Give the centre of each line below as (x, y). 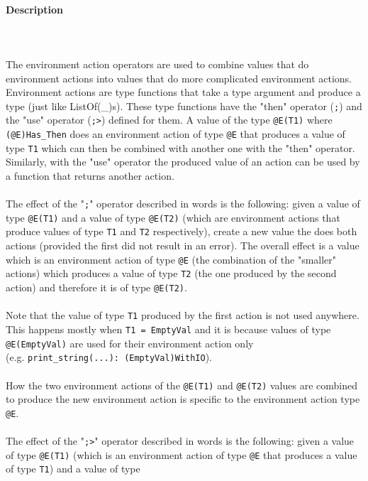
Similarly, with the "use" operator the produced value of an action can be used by (183, 162)
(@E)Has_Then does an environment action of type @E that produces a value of (175, 134)
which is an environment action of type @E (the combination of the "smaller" (171, 259)
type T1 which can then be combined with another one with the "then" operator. (180, 147)
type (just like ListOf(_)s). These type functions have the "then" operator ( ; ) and (184, 106)
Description (35, 9)
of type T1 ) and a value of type (73, 469)
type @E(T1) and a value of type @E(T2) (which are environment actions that (173, 217)
